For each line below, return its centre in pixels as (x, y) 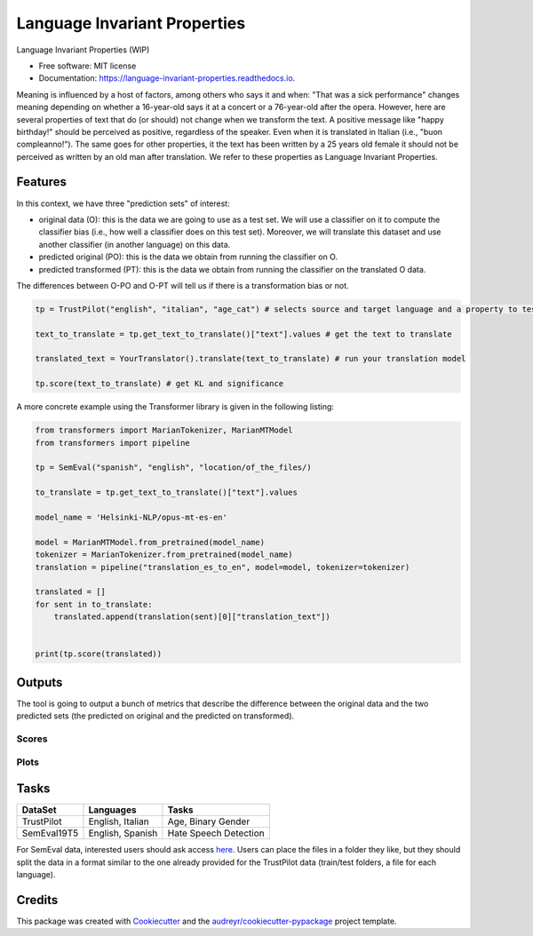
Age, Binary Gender (209, 821)
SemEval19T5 (50, 833)
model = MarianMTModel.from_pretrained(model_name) (150, 542)
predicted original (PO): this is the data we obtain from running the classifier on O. (188, 257)
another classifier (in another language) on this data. (135, 244)
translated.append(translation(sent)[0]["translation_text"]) (192, 617)
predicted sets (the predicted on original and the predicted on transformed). (155, 716)
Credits (37, 900)
